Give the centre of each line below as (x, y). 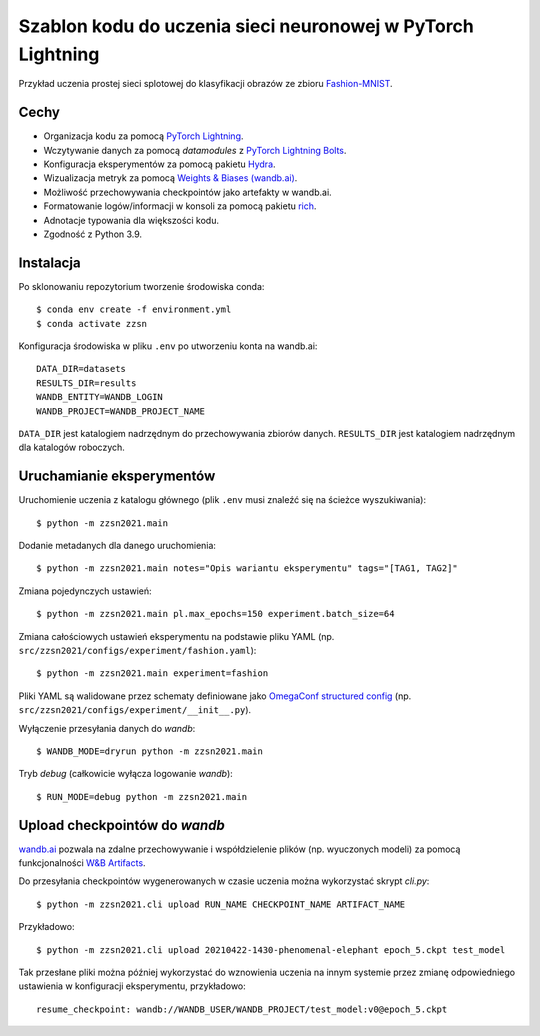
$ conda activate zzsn (92, 323)
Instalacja (49, 262)
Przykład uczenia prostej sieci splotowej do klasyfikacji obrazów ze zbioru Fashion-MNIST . (206, 84)
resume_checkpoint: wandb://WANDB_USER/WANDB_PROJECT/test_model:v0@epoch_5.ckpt (242, 1009)
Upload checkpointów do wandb (121, 825)
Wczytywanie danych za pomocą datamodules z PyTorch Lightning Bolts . (195, 150)
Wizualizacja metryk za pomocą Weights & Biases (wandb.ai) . (170, 178)
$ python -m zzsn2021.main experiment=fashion (152, 673)
